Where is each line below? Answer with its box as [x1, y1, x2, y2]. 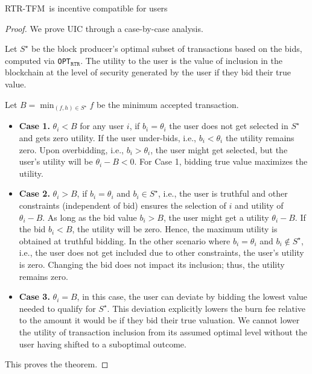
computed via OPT [5, 54, 71, 66]
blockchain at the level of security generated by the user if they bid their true [5, 66, 291, 78]
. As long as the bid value [42, 211, 137, 223]
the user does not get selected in [169, 119, 288, 132]
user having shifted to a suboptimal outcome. [19, 337, 186, 350]
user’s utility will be [19, 155, 93, 168]
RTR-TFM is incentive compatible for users [5, 2, 168, 14]
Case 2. [19, 187, 50, 200]
